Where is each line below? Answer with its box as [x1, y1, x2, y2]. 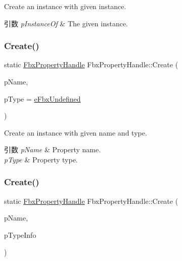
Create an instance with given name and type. [4, 127, 147, 138]
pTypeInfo [4, 229, 36, 240]
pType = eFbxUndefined [4, 93, 81, 104]
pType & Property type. [4, 154, 78, 164]
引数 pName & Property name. [4, 144, 101, 155]
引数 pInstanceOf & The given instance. [4, 18, 128, 28]
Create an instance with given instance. [4, 1, 126, 11]
